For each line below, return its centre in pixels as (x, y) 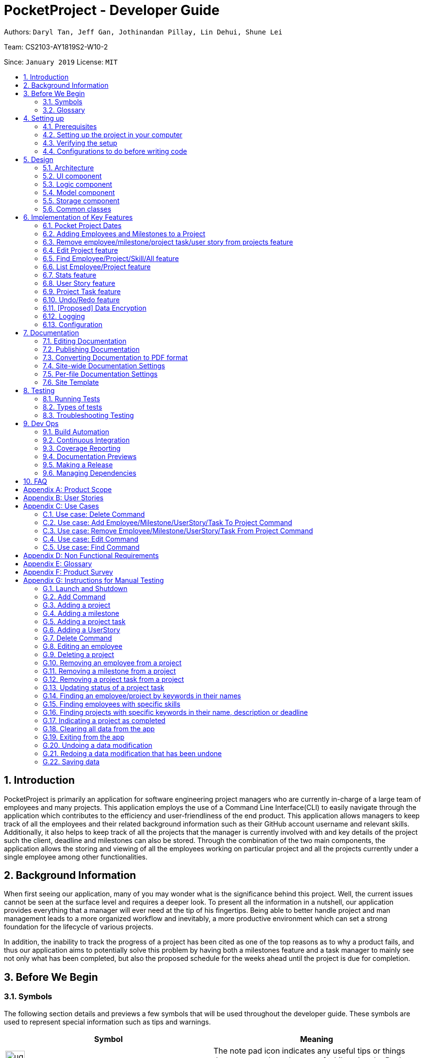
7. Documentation (51, 332)
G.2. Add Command (74, 596)
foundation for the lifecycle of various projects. (79, 927)
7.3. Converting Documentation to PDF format (115, 357)
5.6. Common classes (77, 209)
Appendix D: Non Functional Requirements (91, 555)
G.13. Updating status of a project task (104, 687)
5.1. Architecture (68, 167)
